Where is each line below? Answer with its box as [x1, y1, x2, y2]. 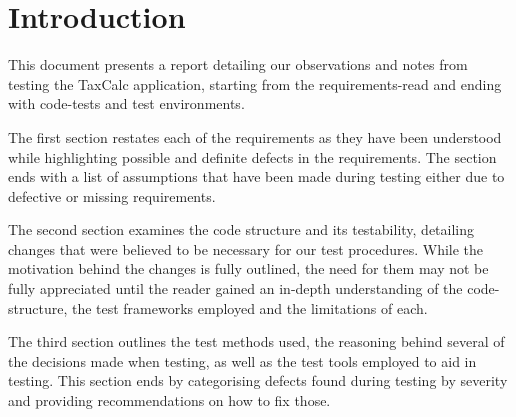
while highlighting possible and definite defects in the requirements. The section [8, 146, 497, 167]
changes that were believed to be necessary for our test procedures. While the [8, 238, 484, 259]
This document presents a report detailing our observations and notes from [8, 54, 468, 75]
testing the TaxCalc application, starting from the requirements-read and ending [8, 73, 502, 94]
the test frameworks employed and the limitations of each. [71, 297, 428, 318]
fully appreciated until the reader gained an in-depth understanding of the [8, 278, 463, 299]
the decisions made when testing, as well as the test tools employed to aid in [8, 350, 477, 371]
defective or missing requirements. [8, 185, 216, 206]
